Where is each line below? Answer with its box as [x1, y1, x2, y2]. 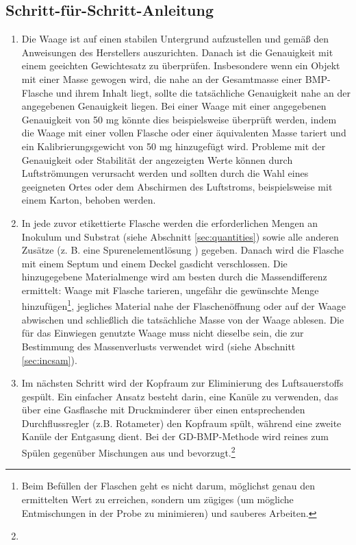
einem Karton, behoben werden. [21, 193, 156, 207]
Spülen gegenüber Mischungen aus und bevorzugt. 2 [21, 444, 236, 459]
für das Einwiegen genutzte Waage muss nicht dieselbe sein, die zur [21, 326, 304, 340]
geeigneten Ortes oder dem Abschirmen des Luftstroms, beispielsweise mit [21, 179, 333, 193]
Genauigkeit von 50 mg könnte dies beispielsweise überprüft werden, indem [21, 112, 337, 126]
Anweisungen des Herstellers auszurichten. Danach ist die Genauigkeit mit [21, 45, 333, 59]
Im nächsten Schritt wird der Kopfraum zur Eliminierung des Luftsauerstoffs [21, 376, 344, 390]
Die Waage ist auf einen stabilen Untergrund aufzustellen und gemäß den [21, 32, 329, 46]
